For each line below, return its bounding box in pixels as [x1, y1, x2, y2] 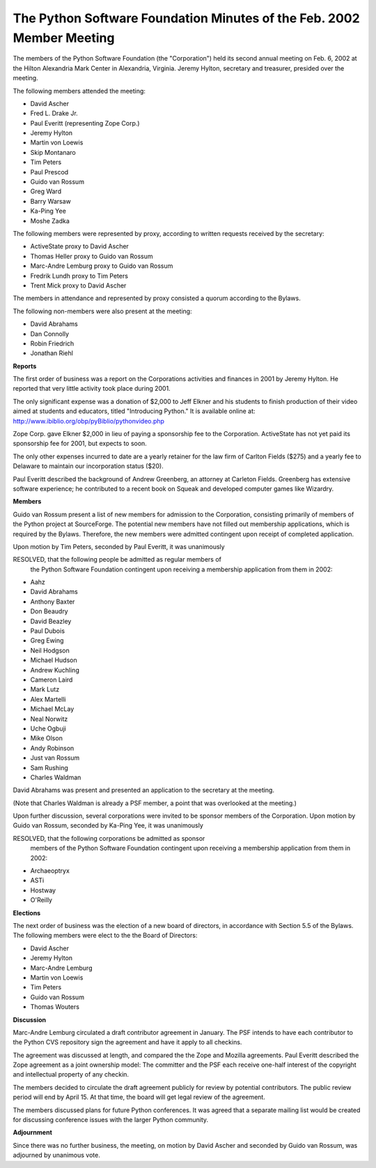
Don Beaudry [30, 607, 69, 615]
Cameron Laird [30, 675, 73, 684]
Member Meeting [13, 30, 115, 45]
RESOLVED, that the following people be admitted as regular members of [13, 555, 222, 564]
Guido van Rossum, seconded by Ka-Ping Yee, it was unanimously [13, 821, 203, 830]
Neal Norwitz [30, 714, 68, 723]
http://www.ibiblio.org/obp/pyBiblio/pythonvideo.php [13, 417, 165, 425]
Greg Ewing [30, 636, 64, 645]
